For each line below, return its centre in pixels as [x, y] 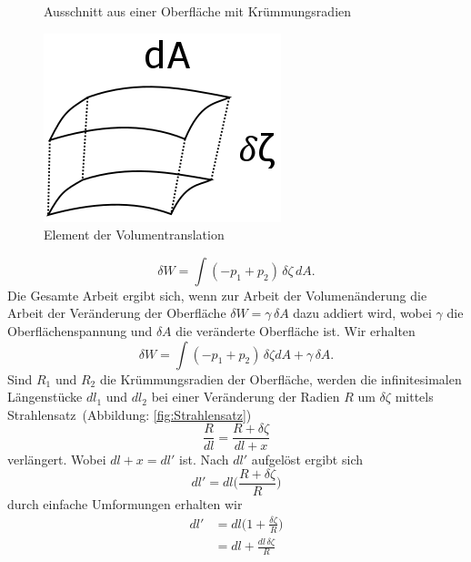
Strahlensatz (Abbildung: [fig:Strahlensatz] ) [130, 414]
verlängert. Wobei [57, 460]
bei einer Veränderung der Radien [246, 397]
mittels [414, 397]
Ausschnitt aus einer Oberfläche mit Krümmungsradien [198, 11]
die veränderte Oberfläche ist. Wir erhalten [296, 330]
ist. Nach [204, 460]
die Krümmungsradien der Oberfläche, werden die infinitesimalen [281, 378]
